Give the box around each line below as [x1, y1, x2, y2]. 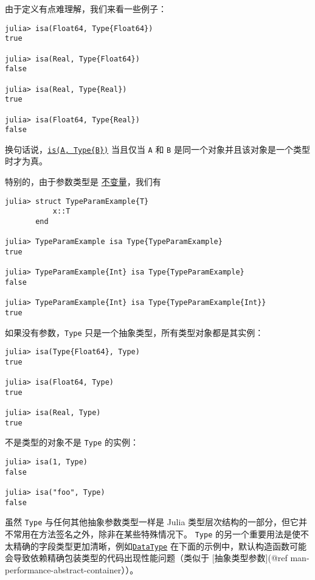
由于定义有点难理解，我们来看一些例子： [5, 2, 167, 15]
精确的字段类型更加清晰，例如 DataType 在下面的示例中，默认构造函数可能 [13, 539, 306, 552]
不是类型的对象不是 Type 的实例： [5, 436, 139, 449]
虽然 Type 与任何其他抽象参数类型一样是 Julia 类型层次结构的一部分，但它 [5, 515, 299, 528]
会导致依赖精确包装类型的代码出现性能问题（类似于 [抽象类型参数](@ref [5, 551, 288, 564]
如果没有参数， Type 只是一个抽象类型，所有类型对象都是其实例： [5, 326, 264, 338]
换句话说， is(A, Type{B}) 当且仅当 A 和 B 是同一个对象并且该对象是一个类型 [5, 142, 310, 155]
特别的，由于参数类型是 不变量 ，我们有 [5, 175, 161, 188]
